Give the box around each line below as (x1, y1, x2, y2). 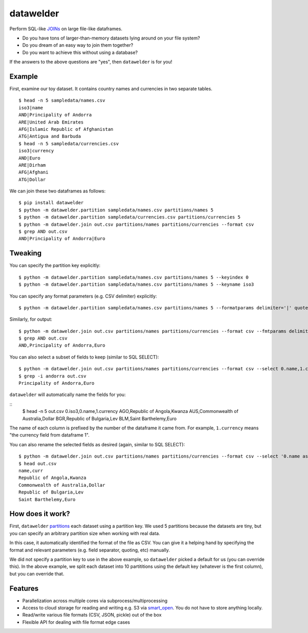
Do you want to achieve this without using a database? (22, 49, 138, 55)
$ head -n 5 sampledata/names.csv (18, 97, 105, 104)
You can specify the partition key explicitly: (9, 262, 101, 269)
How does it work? (9, 509, 70, 518)
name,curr (18, 467, 43, 473)
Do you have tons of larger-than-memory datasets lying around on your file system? (22, 35, 200, 41)
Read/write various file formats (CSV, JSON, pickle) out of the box (22, 612, 162, 618)
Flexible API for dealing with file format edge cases (22, 619, 130, 625)
